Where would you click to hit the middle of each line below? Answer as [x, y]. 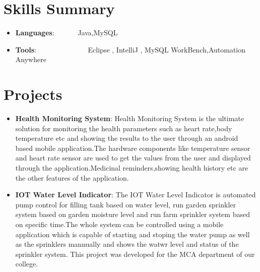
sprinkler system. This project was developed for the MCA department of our [135, 254]
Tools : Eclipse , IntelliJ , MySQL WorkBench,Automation [131, 49]
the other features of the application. [72, 177]
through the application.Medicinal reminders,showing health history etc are [132, 168]
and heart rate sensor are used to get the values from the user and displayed [133, 158]
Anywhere [31, 59]
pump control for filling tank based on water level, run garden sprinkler [126, 204]
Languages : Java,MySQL [67, 33]
